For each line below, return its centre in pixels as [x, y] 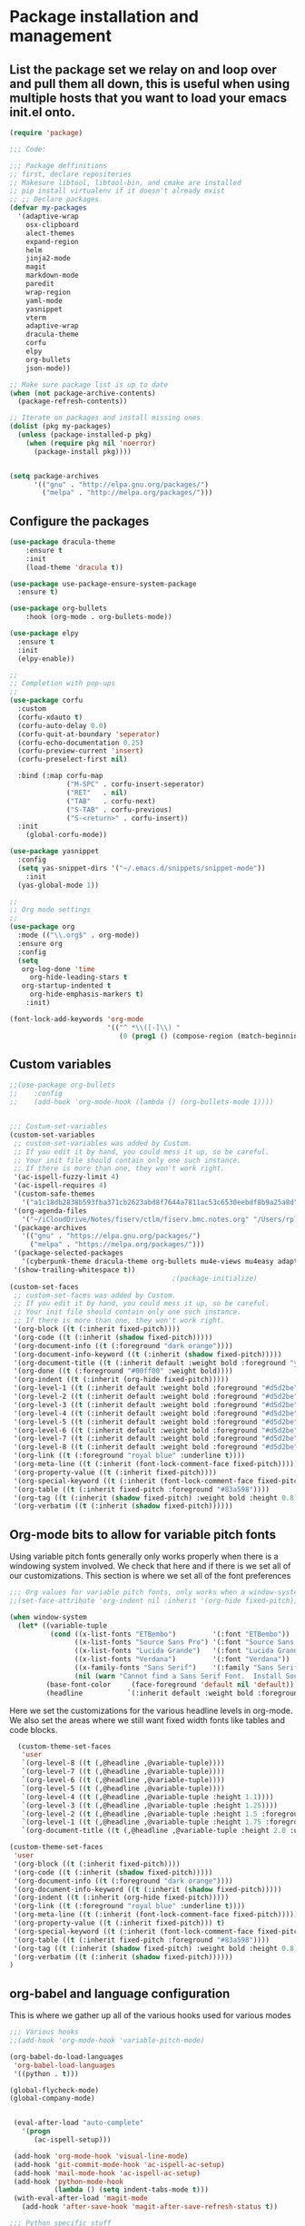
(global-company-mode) [52, 2099]
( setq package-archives [54, 476]
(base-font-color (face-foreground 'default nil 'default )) [170, 1684]
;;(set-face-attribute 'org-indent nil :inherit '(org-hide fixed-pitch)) [154, 1601]
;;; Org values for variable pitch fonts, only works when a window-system [156, 1592]
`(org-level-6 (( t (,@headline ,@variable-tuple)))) [123, 1780]
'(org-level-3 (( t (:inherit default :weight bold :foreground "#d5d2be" [156, 1404]
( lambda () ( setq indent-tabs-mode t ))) [131, 2190]
